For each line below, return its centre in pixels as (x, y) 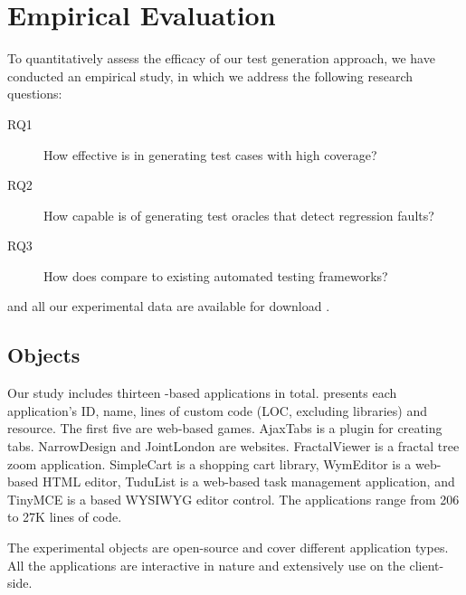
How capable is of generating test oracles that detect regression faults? (239, 215)
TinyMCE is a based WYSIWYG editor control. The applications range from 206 (233, 499)
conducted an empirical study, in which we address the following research (210, 76)
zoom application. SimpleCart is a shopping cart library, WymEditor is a (209, 463)
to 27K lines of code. (65, 517)
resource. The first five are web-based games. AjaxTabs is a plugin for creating (225, 428)
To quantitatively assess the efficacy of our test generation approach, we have (221, 58)
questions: (35, 94)
